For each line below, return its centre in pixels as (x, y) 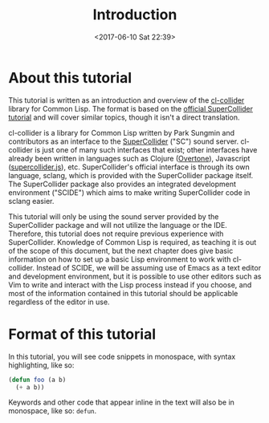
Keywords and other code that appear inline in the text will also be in (122, 402)
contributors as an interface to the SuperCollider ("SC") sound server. (124, 141)
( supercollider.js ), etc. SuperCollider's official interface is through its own (129, 167)
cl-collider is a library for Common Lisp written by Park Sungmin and (122, 132)
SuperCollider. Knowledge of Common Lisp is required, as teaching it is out (132, 242)
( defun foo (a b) (37, 380)
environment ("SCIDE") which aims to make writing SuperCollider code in (129, 192)
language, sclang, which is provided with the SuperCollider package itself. (131, 175)
